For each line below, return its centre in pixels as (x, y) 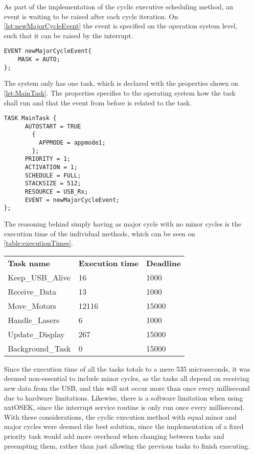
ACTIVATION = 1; (51, 167)
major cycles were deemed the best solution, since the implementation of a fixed (124, 426)
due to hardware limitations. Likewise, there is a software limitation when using (124, 397)
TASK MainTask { (30, 118)
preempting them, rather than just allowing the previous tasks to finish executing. (127, 445)
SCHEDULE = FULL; (53, 175)
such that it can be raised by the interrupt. (69, 35)
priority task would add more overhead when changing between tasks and (114, 436)
